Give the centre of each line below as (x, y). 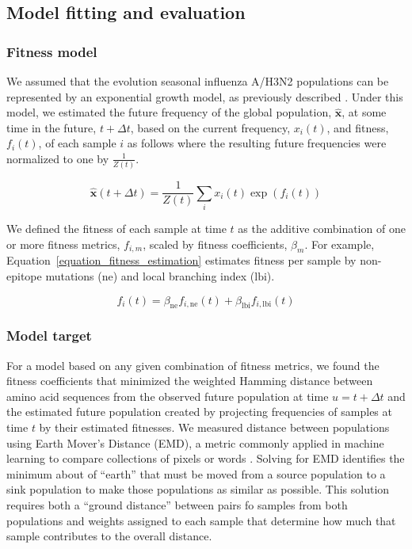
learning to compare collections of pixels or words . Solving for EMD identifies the (206, 458)
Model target (49, 335)
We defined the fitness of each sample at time (116, 229)
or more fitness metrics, (63, 244)
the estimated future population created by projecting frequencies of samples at (199, 412)
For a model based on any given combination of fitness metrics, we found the (193, 365)
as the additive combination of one (322, 229)
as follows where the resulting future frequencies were (257, 143)
